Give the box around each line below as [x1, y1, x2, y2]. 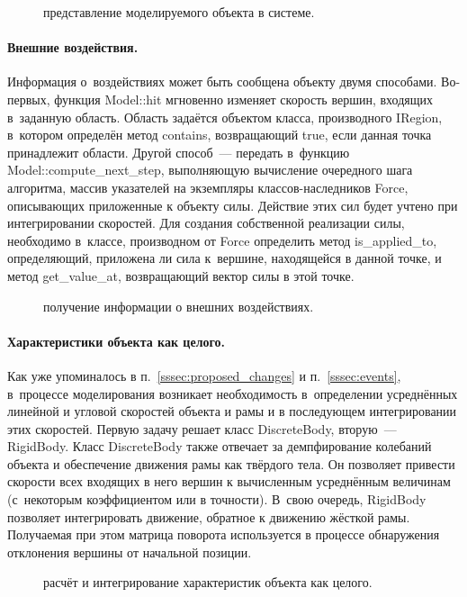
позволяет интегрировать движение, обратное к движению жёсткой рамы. [7, 507, 410, 526]
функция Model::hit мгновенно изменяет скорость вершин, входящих [54, 89, 433, 108]
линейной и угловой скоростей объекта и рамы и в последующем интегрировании [7, 402, 457, 421]
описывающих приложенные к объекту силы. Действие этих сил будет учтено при [7, 195, 458, 214]
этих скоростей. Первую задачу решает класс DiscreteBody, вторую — [7, 419, 397, 438]
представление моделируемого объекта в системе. [43, 3, 315, 21]
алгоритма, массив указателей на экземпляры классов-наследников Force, [7, 177, 409, 196]
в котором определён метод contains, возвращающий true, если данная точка [7, 125, 432, 144]
